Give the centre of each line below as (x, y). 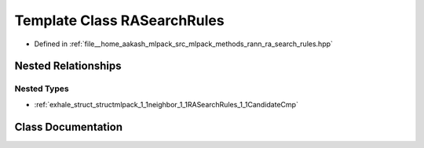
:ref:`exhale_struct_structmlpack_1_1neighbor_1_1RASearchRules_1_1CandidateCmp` (166, 104)
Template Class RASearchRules (119, 20)
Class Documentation (69, 126)
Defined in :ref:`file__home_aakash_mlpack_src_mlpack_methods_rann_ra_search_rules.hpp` (184, 44)
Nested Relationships (68, 66)
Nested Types (42, 88)
